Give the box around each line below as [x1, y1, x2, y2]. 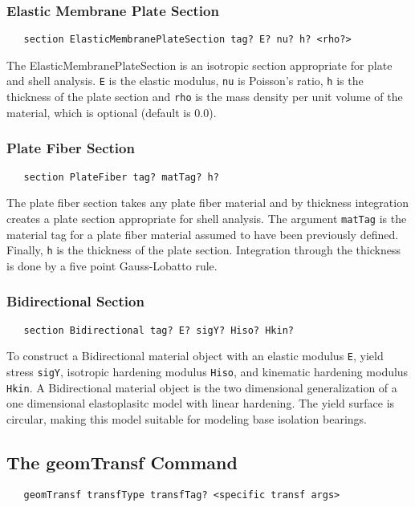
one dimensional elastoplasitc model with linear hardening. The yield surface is [6, 395, 395, 412]
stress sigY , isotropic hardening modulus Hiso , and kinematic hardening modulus [6, 363, 409, 379]
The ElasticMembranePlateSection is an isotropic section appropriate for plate [6, 56, 393, 73]
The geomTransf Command [6, 449, 238, 474]
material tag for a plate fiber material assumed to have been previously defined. [6, 225, 399, 242]
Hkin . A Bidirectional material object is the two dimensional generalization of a [6, 379, 397, 395]
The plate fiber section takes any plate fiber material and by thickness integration [6, 194, 409, 211]
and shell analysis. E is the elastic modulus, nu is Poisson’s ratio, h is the [6, 72, 364, 89]
